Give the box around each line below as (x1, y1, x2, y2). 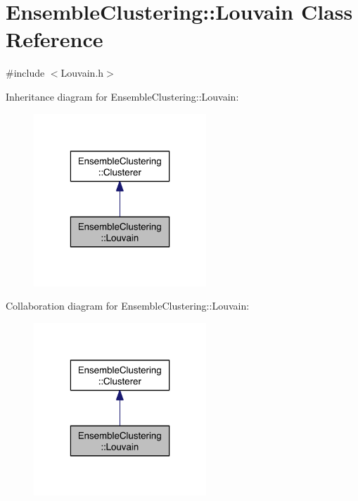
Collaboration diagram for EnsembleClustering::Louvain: (6, 298, 250, 313)
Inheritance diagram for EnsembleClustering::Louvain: (6, 89, 239, 103)
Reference (6, 25, 103, 53)
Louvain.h (60, 65, 104, 80)
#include (6, 65, 45, 80)
